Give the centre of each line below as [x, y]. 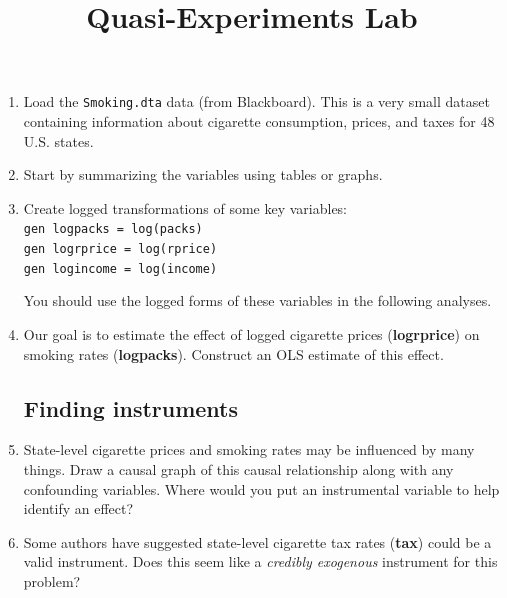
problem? [52, 580]
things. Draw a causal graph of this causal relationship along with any [238, 468]
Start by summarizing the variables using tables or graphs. [203, 174]
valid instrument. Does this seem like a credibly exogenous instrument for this [260, 561]
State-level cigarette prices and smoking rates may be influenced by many [249, 449]
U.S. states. [58, 140]
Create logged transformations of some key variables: [185, 207]
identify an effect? [78, 508]
